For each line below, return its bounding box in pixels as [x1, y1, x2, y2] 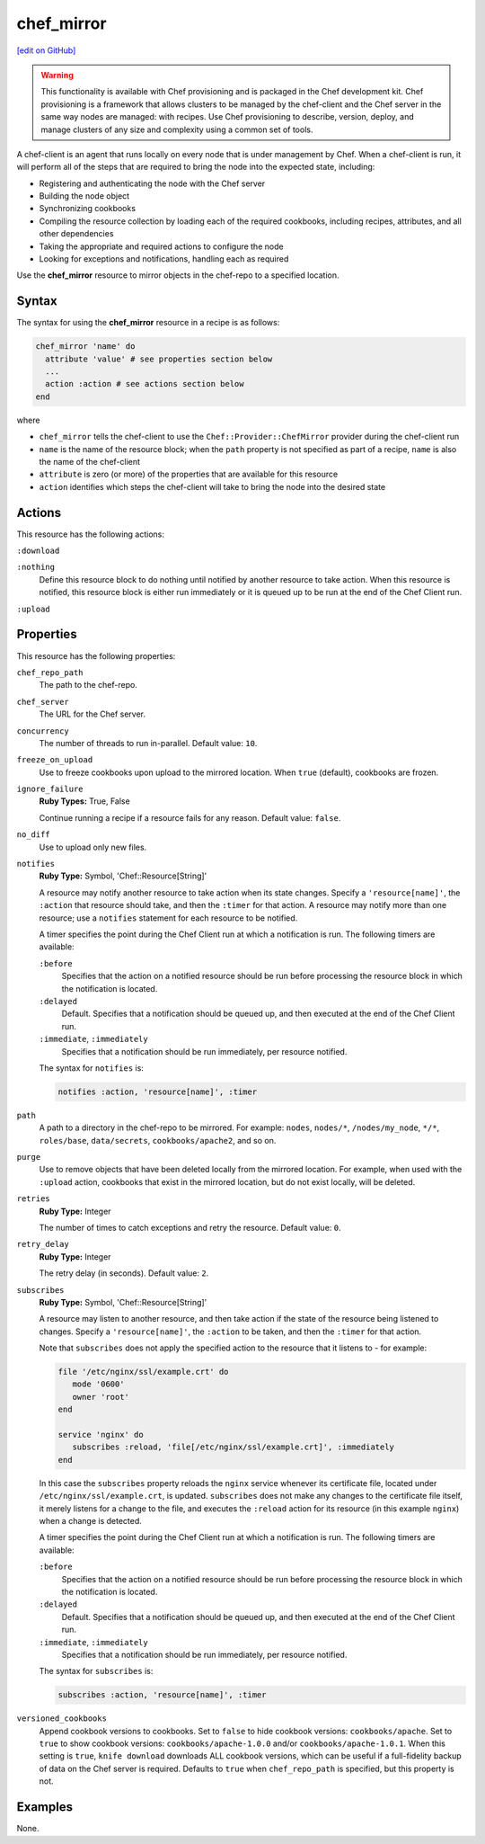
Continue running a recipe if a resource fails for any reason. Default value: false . [39, 812, 341, 823]
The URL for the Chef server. [39, 708, 146, 719]
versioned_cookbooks [16, 1714, 108, 1724]
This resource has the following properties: [16, 650, 176, 661]
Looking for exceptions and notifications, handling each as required [39, 254, 289, 264]
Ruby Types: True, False [39, 796, 130, 806]
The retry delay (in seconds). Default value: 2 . [39, 1268, 209, 1278]
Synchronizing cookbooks [39, 203, 137, 214]
